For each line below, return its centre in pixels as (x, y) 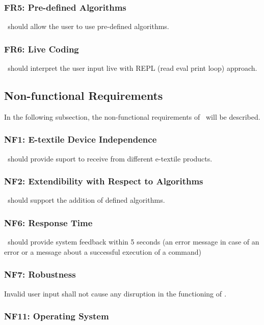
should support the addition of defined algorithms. (86, 200)
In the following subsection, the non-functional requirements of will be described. (132, 116)
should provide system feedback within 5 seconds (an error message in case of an (134, 242)
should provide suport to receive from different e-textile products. (110, 158)
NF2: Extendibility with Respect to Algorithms (104, 181)
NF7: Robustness (40, 274)
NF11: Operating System (57, 316)
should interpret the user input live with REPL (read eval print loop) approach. (133, 68)
